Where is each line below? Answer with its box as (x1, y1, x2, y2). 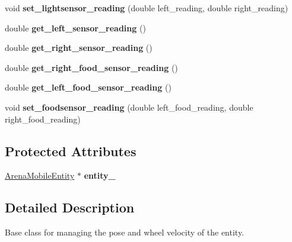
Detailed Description (5, 198, 135, 217)
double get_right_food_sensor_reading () (5, 61, 178, 73)
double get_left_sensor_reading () (5, 21, 146, 34)
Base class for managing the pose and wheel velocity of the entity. (5, 226, 245, 238)
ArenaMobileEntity (5, 169, 75, 182)
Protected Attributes (5, 141, 137, 160)
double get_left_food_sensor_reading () (5, 81, 172, 93)
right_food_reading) (5, 112, 81, 125)
